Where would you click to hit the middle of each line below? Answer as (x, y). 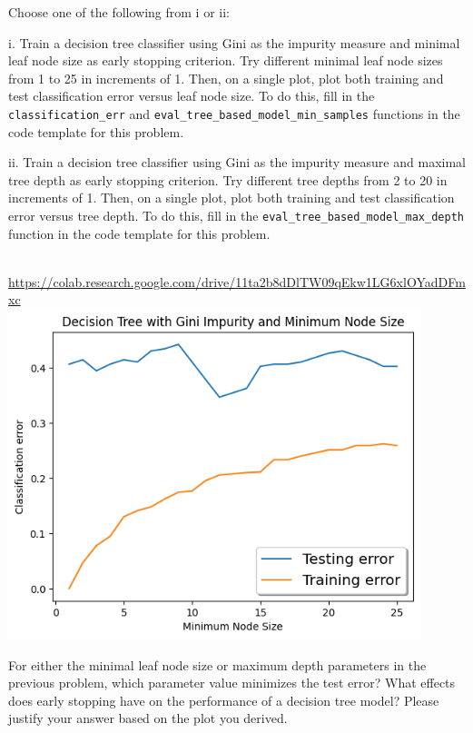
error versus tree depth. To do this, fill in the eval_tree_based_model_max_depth (236, 215)
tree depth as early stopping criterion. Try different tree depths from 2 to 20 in (228, 179)
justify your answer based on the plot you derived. (148, 718)
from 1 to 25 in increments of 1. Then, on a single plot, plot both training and (226, 78)
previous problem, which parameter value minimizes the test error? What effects (232, 683)
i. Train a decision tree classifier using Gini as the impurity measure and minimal (234, 42)
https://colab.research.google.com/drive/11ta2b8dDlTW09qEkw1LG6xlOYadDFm (237, 281)
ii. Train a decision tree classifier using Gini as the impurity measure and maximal (237, 162)
